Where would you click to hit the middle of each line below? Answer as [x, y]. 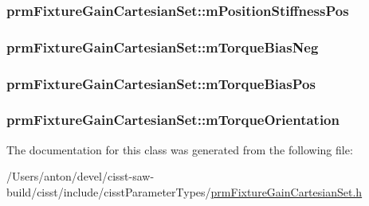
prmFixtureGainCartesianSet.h [287, 191]
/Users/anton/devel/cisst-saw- [80, 176]
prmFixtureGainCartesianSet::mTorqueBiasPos [161, 83]
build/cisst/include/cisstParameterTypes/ [109, 191]
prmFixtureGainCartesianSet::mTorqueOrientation [173, 120]
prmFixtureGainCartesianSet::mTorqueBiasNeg [163, 47]
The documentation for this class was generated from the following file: [180, 149]
